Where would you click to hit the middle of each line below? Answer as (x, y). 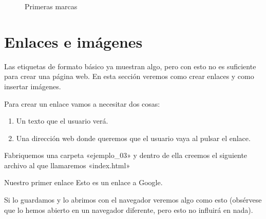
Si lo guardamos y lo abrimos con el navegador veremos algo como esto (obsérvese (133, 200)
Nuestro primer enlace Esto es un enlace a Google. (83, 182)
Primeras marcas (51, 6)
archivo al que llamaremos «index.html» (67, 165)
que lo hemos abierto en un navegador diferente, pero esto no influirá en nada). (129, 210)
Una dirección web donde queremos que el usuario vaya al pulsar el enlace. (133, 138)
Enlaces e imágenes (73, 41)
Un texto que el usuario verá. (62, 121)
